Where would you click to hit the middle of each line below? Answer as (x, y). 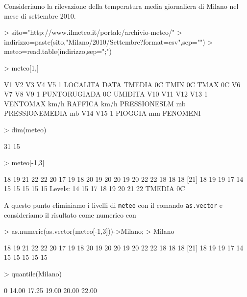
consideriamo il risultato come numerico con (70, 214)
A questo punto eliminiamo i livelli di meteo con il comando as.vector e (113, 205)
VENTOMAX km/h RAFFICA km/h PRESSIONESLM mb (95, 103)
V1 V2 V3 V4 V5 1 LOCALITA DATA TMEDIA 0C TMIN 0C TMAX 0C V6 (122, 84)
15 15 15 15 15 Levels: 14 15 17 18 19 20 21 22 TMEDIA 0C (95, 188)
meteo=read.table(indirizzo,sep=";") (58, 51)
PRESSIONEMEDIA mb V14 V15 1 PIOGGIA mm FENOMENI (102, 113)
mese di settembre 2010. (40, 15)
